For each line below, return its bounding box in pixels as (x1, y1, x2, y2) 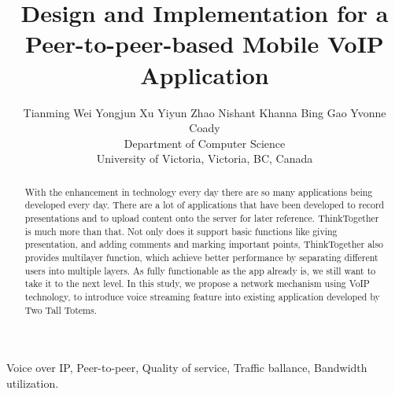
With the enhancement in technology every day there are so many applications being (24, 185, 373, 198)
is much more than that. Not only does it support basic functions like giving (24, 224, 338, 238)
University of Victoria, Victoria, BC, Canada (96, 150, 313, 167)
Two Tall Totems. (24, 303, 98, 316)
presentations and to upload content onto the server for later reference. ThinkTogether (24, 211, 379, 224)
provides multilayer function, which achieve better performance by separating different (24, 250, 378, 263)
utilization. (6, 374, 59, 391)
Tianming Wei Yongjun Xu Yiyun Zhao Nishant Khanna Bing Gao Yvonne (23, 104, 386, 120)
